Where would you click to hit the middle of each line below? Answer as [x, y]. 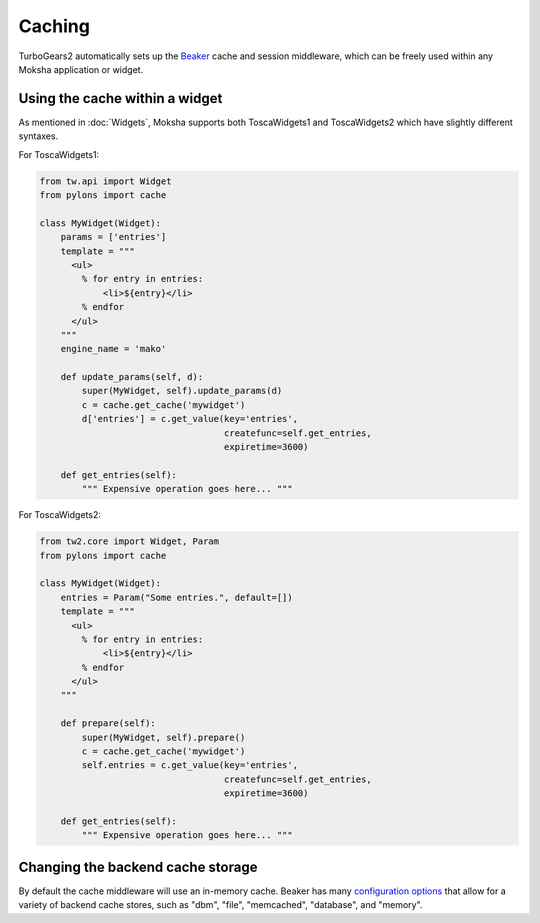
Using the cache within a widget [120, 98]
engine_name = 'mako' [113, 349]
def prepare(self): [108, 723]
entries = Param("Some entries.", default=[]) [177, 597]
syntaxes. [38, 136]
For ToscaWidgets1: [59, 154]
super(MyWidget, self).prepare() [163, 737]
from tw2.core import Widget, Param [129, 541]
